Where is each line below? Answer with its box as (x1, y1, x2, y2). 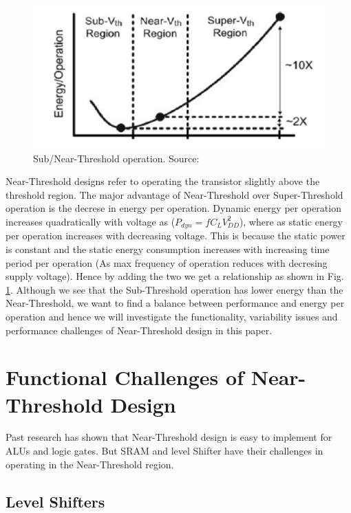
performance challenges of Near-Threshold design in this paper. (6, 323, 273, 337)
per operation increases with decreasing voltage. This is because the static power (6, 228, 345, 243)
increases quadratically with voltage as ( (6, 214, 175, 228)
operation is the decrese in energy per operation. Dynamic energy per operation (6, 201, 341, 215)
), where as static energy (239, 214, 343, 228)
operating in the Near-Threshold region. (6, 457, 174, 471)
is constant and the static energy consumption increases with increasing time (6, 242, 330, 256)
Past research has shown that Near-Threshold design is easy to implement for (6, 430, 332, 444)
